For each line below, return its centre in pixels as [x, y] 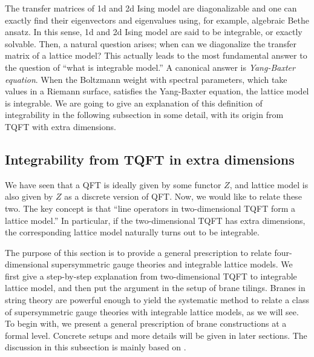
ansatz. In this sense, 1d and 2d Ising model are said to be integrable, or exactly [154, 32]
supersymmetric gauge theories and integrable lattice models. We [172, 264]
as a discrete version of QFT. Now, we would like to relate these [183, 196]
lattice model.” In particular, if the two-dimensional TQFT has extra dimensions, [155, 220]
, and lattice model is [269, 184]
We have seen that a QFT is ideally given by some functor [113, 184]
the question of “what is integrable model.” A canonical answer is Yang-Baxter [150, 67]
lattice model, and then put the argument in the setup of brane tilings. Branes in [155, 288]
